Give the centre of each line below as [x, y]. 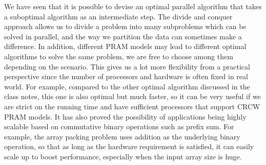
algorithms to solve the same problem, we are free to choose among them [119, 56]
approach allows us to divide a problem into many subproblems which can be [125, 26]
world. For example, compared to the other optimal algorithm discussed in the [127, 86]
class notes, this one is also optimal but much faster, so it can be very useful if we [132, 96]
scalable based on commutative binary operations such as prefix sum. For [119, 126]
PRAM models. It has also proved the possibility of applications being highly [125, 116]
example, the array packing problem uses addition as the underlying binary [122, 136]
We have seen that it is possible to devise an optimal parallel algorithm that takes [133, 6]
